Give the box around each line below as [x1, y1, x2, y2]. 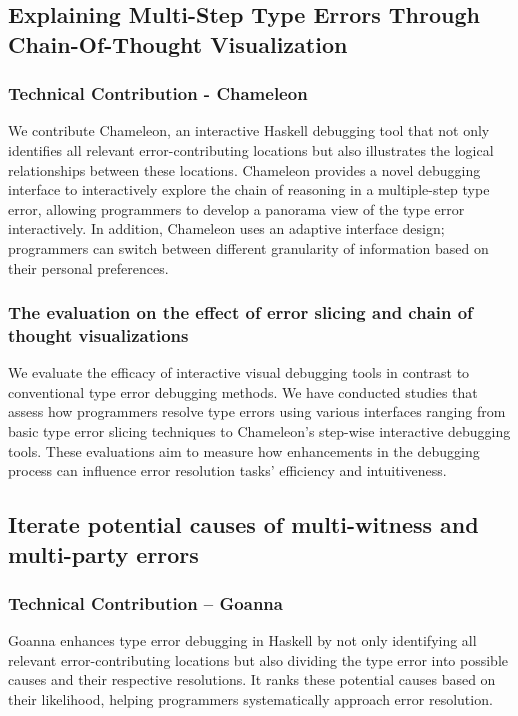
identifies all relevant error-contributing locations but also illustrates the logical [8, 139, 494, 160]
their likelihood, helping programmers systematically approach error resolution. [8, 689, 493, 710]
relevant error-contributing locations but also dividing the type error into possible [8, 649, 509, 670]
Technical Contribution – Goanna [8, 590, 283, 615]
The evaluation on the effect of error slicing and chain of [8, 300, 473, 325]
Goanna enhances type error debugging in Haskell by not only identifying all [8, 630, 477, 651]
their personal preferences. [8, 257, 169, 278]
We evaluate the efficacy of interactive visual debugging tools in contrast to [8, 362, 470, 383]
